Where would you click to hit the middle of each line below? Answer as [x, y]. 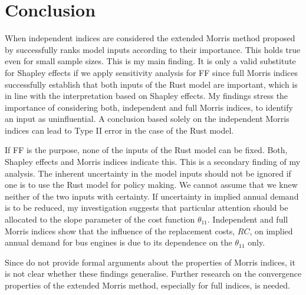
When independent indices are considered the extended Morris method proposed [150, 38]
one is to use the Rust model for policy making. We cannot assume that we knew [151, 185]
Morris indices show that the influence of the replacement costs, [120, 231]
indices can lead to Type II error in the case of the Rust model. [119, 130]
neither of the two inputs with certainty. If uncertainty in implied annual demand [152, 196]
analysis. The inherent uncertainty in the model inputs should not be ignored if [148, 173]
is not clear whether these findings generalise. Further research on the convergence [153, 274]
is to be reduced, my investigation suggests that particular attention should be [147, 208]
